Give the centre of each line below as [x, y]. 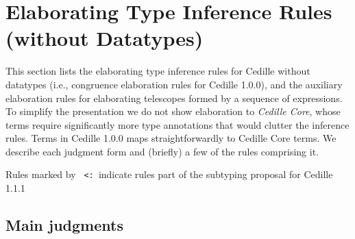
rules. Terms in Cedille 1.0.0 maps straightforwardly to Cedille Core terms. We [171, 138]
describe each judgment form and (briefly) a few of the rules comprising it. [162, 151]
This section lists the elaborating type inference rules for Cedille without [158, 71]
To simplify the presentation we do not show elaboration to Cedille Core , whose [173, 111]
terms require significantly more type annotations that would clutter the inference [177, 124]
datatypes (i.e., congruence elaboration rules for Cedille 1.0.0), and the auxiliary [174, 84]
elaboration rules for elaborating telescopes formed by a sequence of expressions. [174, 98]
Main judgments [64, 225]
